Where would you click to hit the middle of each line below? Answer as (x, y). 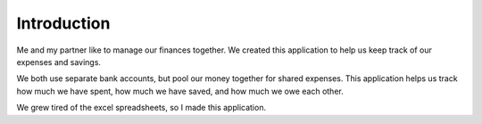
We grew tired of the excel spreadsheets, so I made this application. (141, 108)
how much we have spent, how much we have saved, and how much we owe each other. (180, 91)
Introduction (63, 23)
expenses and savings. (59, 62)
